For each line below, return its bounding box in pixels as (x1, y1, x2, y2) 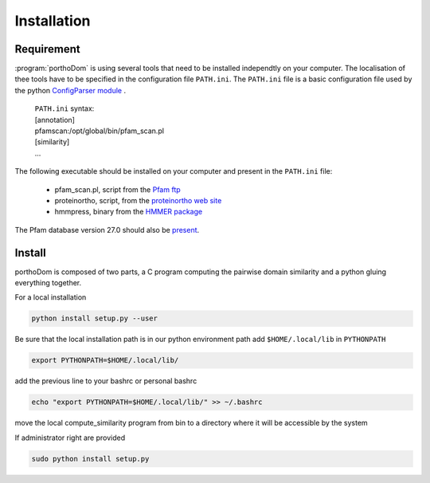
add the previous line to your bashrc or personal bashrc (14, 376, 197, 386)
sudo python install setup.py (31, 454, 150, 463)
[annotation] (34, 115, 76, 124)
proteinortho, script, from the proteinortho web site (54, 195, 222, 205)
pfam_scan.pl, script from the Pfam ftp (54, 184, 181, 194)
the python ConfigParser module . (14, 85, 127, 95)
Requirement (14, 42, 81, 56)
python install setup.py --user (31, 314, 158, 323)
